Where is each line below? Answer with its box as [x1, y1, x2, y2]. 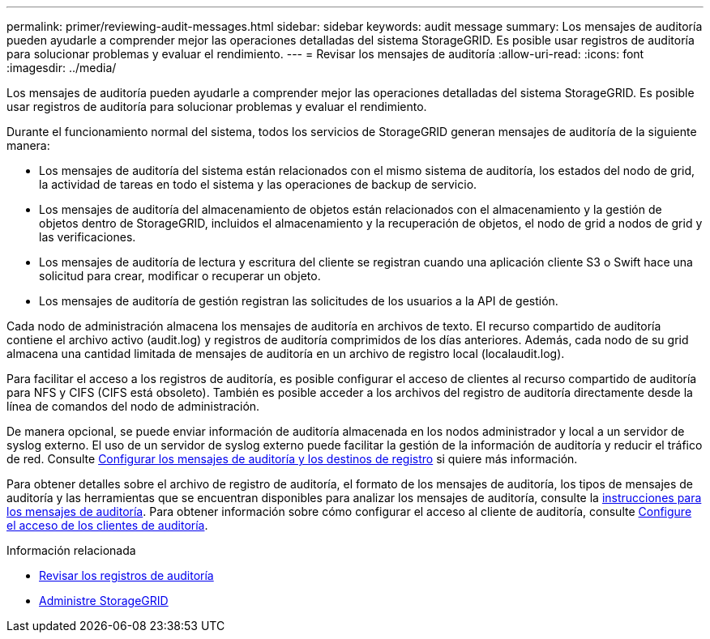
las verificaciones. [39, 230, 136, 244]
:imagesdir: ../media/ [6, 61, 117, 75]
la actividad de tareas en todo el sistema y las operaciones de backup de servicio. [39, 177, 477, 191]
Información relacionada [6, 543, 136, 557]
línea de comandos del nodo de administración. [6, 399, 260, 413]
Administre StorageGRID [39, 594, 169, 607]
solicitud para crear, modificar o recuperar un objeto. [39, 269, 321, 283]
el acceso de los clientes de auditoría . [6, 518, 208, 532]
